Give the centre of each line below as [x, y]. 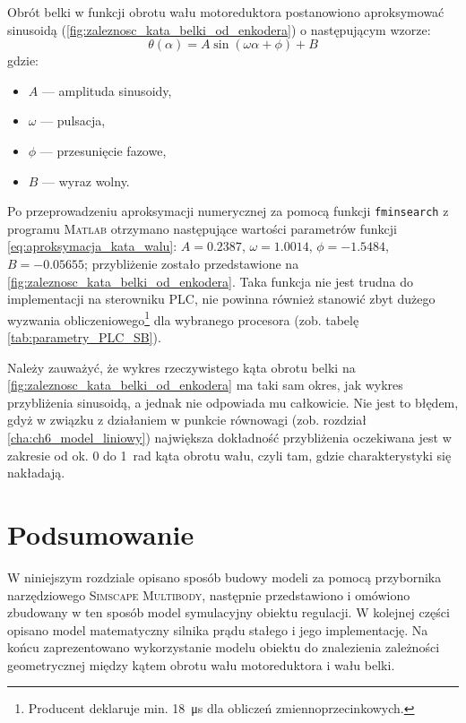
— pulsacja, [73, 120]
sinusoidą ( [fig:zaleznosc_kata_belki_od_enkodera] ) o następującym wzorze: [219, 29]
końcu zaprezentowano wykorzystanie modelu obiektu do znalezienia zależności [224, 647]
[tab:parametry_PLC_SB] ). [84, 337]
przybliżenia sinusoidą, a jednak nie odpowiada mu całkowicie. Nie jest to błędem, [233, 402]
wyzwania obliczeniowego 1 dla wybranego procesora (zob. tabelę [183, 318]
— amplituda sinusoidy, [107, 90]
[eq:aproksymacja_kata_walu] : [92, 246]
